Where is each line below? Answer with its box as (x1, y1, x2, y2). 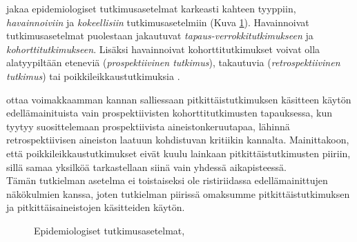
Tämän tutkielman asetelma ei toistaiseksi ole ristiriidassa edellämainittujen (6, 173, 328, 188)
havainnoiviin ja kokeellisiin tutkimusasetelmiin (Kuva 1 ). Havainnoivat (6, 14, 309, 29)
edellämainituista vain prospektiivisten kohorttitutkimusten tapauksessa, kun (6, 105, 333, 120)
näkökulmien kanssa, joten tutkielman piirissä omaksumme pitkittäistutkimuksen (6, 186, 350, 201)
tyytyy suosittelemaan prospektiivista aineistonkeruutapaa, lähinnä (6, 119, 290, 133)
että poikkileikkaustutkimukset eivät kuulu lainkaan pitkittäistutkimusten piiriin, (6, 145, 351, 160)
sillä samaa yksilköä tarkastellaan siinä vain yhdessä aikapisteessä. (6, 159, 287, 174)
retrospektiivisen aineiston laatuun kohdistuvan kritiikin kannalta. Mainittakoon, (6, 132, 349, 147)
